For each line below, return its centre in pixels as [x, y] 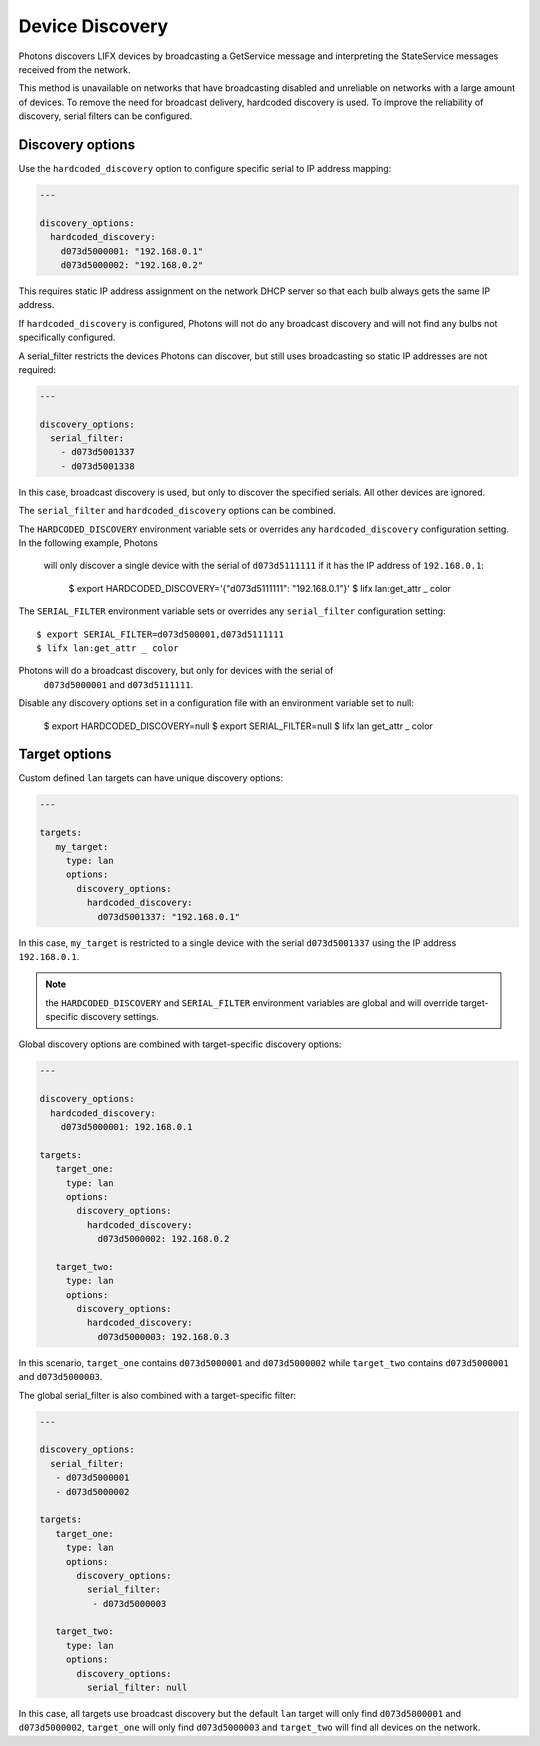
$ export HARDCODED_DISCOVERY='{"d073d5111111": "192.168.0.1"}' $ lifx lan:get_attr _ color [260, 588]
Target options [65, 754]
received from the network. [74, 69]
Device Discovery [93, 26]
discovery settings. [119, 1017]
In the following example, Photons [88, 542]
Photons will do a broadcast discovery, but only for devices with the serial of [176, 671]
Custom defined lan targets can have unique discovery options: [151, 778]
